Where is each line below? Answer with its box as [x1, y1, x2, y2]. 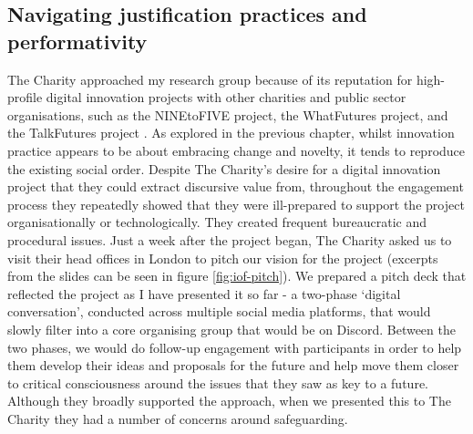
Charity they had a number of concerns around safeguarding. [7, 408, 348, 428]
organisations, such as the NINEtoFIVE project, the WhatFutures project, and [7, 105, 448, 124]
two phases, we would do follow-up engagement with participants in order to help [7, 337, 462, 356]
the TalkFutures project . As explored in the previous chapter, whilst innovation [7, 123, 455, 142]
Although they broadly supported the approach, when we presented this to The [7, 391, 451, 410]
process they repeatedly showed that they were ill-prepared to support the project [7, 194, 465, 213]
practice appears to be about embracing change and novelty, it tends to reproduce [7, 140, 466, 160]
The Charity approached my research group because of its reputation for [7, 69, 413, 88]
